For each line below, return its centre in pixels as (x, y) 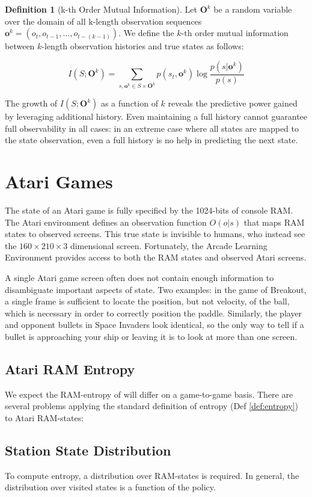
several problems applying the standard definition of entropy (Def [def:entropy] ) (151, 406)
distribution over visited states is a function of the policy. (110, 487)
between (20, 46)
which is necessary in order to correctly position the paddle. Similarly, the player (154, 313)
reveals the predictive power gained (233, 103)
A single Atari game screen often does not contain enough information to (139, 277)
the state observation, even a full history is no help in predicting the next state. (151, 140)
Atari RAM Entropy (70, 369)
